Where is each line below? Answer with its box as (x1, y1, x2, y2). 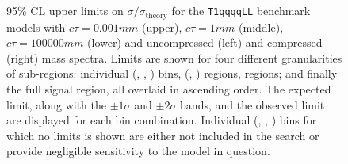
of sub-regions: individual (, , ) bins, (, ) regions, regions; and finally (6, 65, 338, 82)
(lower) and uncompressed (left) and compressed (87, 34, 323, 51)
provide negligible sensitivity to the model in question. (6, 143, 270, 159)
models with (6, 18, 66, 35)
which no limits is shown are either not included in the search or (6, 127, 319, 143)
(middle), (239, 18, 284, 35)
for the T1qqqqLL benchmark (171, 2, 311, 19)
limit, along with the (6, 96, 107, 113)
